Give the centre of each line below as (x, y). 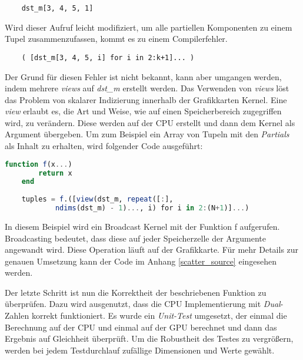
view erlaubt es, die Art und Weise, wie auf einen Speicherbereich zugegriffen (143, 111)
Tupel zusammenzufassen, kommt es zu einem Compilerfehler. (116, 39)
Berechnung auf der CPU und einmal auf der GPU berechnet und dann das (141, 327)
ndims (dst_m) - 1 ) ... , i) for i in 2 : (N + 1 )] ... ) (152, 208)
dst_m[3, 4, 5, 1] (57, 8)
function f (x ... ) (39, 164)
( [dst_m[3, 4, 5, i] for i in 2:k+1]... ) (108, 57)
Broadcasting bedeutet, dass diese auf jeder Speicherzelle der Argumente (136, 238)
